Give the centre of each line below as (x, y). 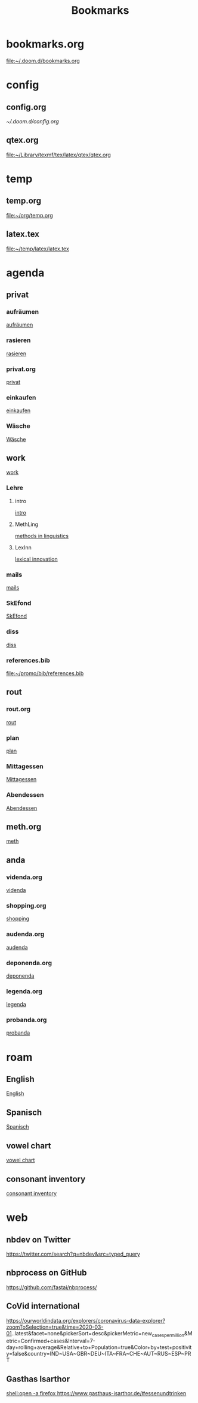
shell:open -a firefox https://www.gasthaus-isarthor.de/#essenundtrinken (96, 1393)
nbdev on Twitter (38, 1240)
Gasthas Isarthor (38, 1379)
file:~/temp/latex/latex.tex (38, 249)
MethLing (27, 524)
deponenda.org (29, 963)
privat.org (21, 369)
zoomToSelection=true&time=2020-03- (55, 1327)
